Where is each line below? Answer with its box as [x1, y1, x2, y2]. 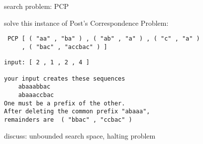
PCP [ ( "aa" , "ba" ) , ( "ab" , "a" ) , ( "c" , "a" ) [7, 35, 200, 43]
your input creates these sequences [4, 75, 125, 82]
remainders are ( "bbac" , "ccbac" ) [4, 116, 132, 124]
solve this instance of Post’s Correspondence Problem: [4, 17, 169, 28]
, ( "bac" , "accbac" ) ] [21, 43, 107, 50]
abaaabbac [18, 83, 51, 91]
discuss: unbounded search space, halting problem [4, 130, 156, 141]
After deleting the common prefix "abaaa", [4, 108, 150, 115]
